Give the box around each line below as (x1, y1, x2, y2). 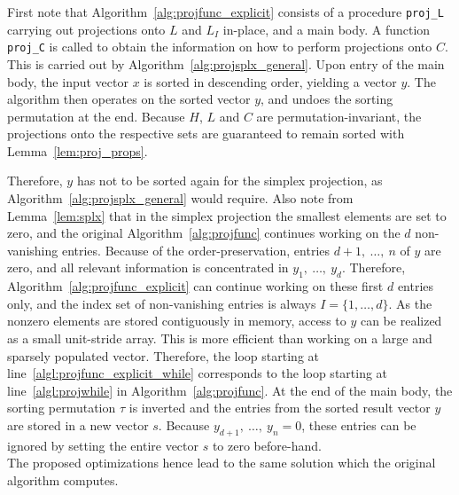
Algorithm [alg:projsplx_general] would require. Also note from (7, 189, 354, 208)
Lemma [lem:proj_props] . (7, 141, 148, 160)
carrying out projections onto (7, 20, 166, 38)
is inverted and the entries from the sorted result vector (128, 398, 431, 417)
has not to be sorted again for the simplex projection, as (76, 171, 383, 190)
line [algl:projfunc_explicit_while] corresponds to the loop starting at (7, 364, 388, 382)
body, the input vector (7, 72, 128, 90)
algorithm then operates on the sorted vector (7, 90, 251, 108)
